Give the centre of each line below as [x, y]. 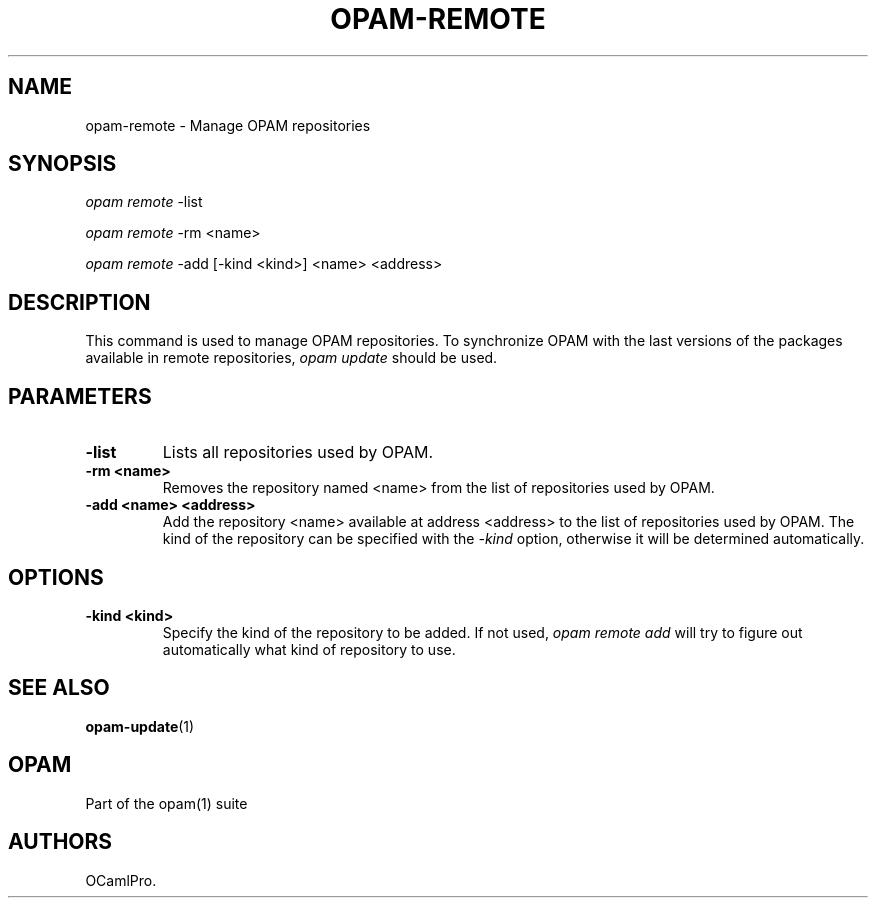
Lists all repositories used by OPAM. [298, 452]
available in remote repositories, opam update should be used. [291, 358]
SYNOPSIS [62, 164]
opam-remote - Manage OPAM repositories [228, 125]
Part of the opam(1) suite [166, 803]
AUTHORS [60, 842]
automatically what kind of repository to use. [309, 649]
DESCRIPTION [79, 302]
